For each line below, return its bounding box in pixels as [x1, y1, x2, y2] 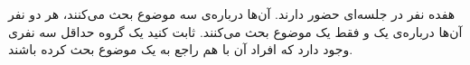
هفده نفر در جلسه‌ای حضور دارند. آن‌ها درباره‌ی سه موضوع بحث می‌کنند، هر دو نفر [8, 5, 456, 23]
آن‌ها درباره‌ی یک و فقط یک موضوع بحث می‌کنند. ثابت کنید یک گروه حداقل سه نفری [8, 22, 463, 41]
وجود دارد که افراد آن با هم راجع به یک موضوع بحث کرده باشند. [8, 40, 353, 59]
